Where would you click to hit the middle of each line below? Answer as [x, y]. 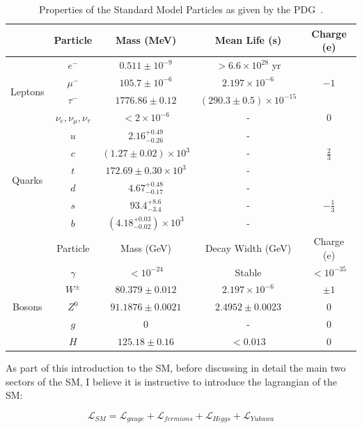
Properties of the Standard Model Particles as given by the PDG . [181, 9]
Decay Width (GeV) [248, 248]
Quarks [27, 179]
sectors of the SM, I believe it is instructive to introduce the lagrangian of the [172, 381]
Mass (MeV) [146, 40]
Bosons [27, 307]
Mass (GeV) [146, 248]
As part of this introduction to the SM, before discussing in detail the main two [176, 368]
